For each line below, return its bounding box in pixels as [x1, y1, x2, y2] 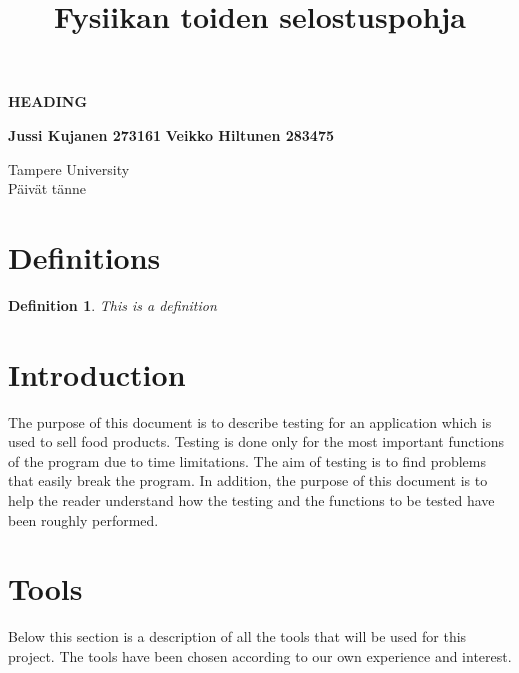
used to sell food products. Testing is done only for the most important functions [8, 431, 505, 452]
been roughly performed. [8, 509, 159, 530]
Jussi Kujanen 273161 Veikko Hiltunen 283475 [8, 124, 335, 145]
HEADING [8, 91, 88, 112]
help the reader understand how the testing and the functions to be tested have [8, 489, 495, 510]
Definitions [8, 236, 161, 277]
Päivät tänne [8, 178, 86, 199]
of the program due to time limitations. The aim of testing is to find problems [8, 450, 486, 471]
